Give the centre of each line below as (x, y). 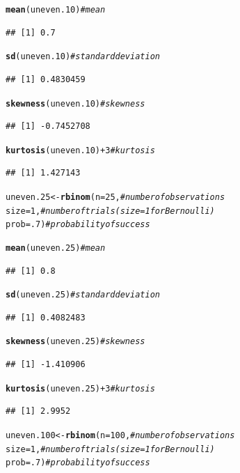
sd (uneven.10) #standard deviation (83, 57)
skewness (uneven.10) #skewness (75, 103)
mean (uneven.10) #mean (56, 10)
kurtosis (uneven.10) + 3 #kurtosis (80, 150)
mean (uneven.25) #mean (56, 248)
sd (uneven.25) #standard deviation (83, 295)
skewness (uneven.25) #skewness (75, 342)
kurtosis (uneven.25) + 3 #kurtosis (80, 388)
